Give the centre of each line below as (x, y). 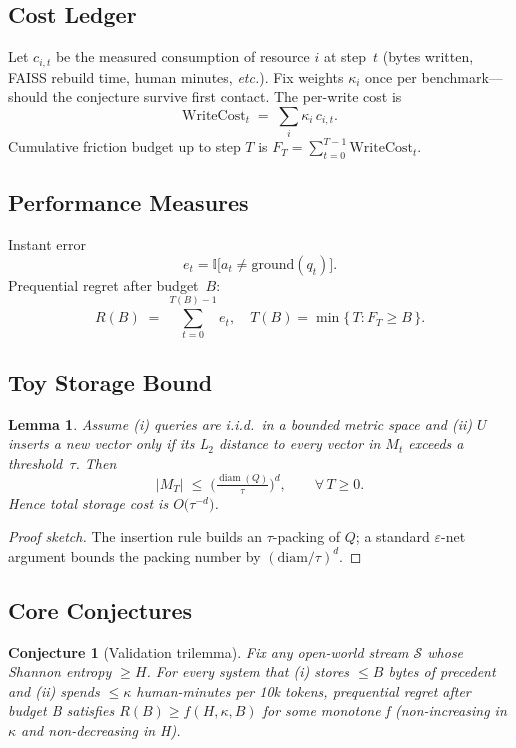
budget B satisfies (61, 710)
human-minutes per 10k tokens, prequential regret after (303, 690)
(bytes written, (428, 56)
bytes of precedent (442, 671)
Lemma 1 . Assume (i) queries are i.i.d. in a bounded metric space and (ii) (240, 423)
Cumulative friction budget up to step (124, 146)
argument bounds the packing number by (134, 555)
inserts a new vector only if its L (108, 443)
